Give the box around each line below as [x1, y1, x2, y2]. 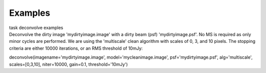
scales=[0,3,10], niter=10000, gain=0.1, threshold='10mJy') [9, 61, 128, 67]
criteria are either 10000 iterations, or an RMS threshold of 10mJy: [9, 45, 143, 51]
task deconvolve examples [9, 25, 64, 31]
